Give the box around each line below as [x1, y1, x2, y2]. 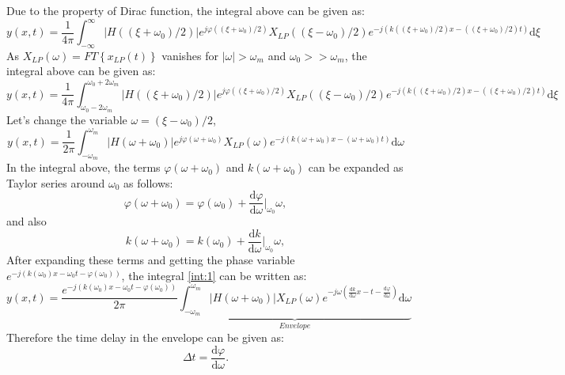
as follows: [123, 174, 173, 191]
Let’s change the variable [6, 111, 127, 127]
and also [6, 213, 47, 229]
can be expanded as [308, 159, 404, 176]
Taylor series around [6, 174, 105, 191]
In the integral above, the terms [6, 159, 161, 176]
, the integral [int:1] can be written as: [121, 267, 307, 283]
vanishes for [161, 47, 219, 63]
